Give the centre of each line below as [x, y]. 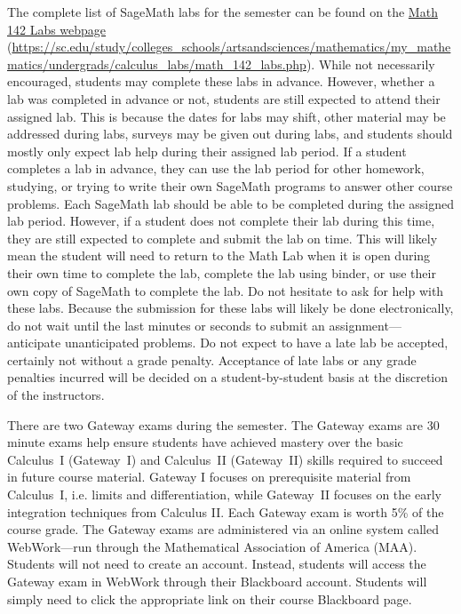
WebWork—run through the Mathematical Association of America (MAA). [212, 546]
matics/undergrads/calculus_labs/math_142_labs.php [157, 64]
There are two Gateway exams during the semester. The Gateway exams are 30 [223, 424]
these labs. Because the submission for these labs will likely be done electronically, [230, 308]
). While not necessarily [370, 64]
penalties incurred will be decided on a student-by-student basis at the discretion [228, 377]
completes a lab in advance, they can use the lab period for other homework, [216, 168]
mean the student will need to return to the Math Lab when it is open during [219, 255]
